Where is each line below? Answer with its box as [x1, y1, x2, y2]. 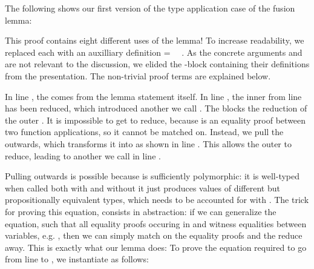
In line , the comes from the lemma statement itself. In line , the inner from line [5, 90, 302, 102]
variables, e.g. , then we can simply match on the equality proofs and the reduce [5, 229, 303, 242]
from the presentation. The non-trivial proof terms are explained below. [5, 69, 271, 82]
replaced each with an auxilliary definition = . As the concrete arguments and [5, 45, 303, 58]
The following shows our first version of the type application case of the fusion [5, 2, 295, 14]
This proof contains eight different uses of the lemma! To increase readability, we [5, 34, 304, 47]
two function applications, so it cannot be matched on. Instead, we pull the [5, 125, 284, 138]
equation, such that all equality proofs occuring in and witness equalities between [5, 217, 307, 230]
